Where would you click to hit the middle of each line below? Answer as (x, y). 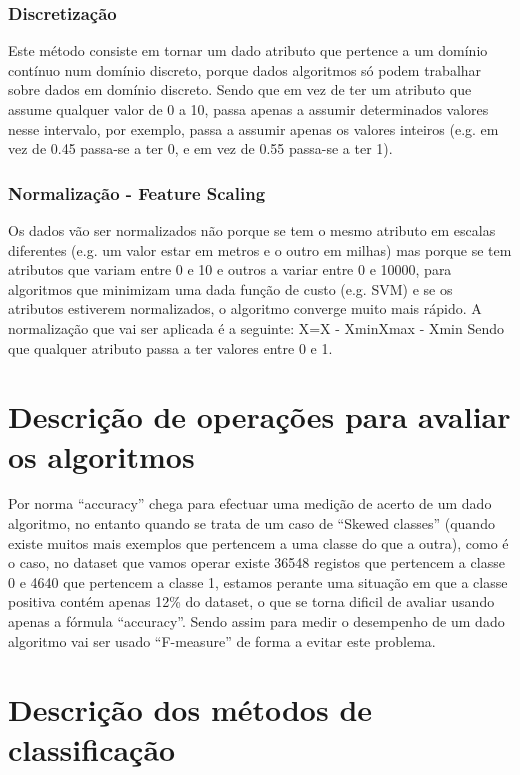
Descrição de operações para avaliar (259, 416)
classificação (92, 748)
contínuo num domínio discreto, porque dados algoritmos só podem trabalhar (245, 69)
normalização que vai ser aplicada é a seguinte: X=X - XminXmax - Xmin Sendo (256, 327)
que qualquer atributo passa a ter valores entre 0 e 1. (170, 347)
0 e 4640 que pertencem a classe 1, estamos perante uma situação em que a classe (258, 581)
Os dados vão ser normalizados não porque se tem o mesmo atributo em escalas (252, 230)
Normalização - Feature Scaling (137, 192)
